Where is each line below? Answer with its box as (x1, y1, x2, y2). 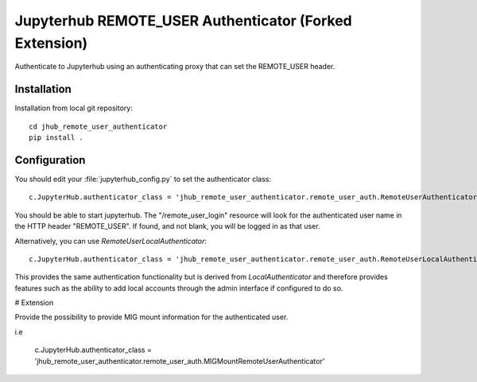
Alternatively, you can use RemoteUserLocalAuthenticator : (14, 236, 207, 245)
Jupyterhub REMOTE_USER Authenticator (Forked (14, 12, 353, 29)
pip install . (29, 133, 83, 142)
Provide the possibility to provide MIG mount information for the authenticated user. (14, 312, 289, 322)
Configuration (14, 153, 86, 167)
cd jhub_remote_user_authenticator (29, 122, 168, 131)
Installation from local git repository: (14, 103, 133, 113)
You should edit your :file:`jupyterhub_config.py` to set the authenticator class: (14, 174, 272, 183)
